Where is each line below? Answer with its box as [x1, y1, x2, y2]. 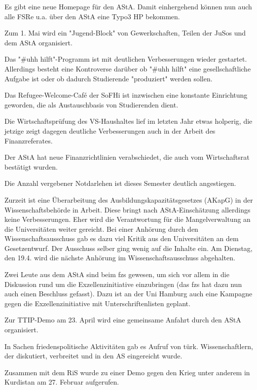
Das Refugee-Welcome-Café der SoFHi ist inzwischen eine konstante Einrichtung [4, 90, 248, 100]
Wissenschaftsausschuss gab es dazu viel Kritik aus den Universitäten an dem [4, 233, 239, 244]
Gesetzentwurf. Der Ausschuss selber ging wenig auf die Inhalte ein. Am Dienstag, [4, 243, 253, 253]
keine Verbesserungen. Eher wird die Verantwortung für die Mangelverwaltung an [4, 214, 251, 224]
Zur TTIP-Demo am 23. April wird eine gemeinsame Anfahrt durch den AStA [4, 315, 241, 325]
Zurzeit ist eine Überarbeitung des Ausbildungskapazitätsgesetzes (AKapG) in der [4, 194, 253, 205]
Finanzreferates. [4, 135, 53, 145]
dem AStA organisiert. [4, 37, 73, 47]
